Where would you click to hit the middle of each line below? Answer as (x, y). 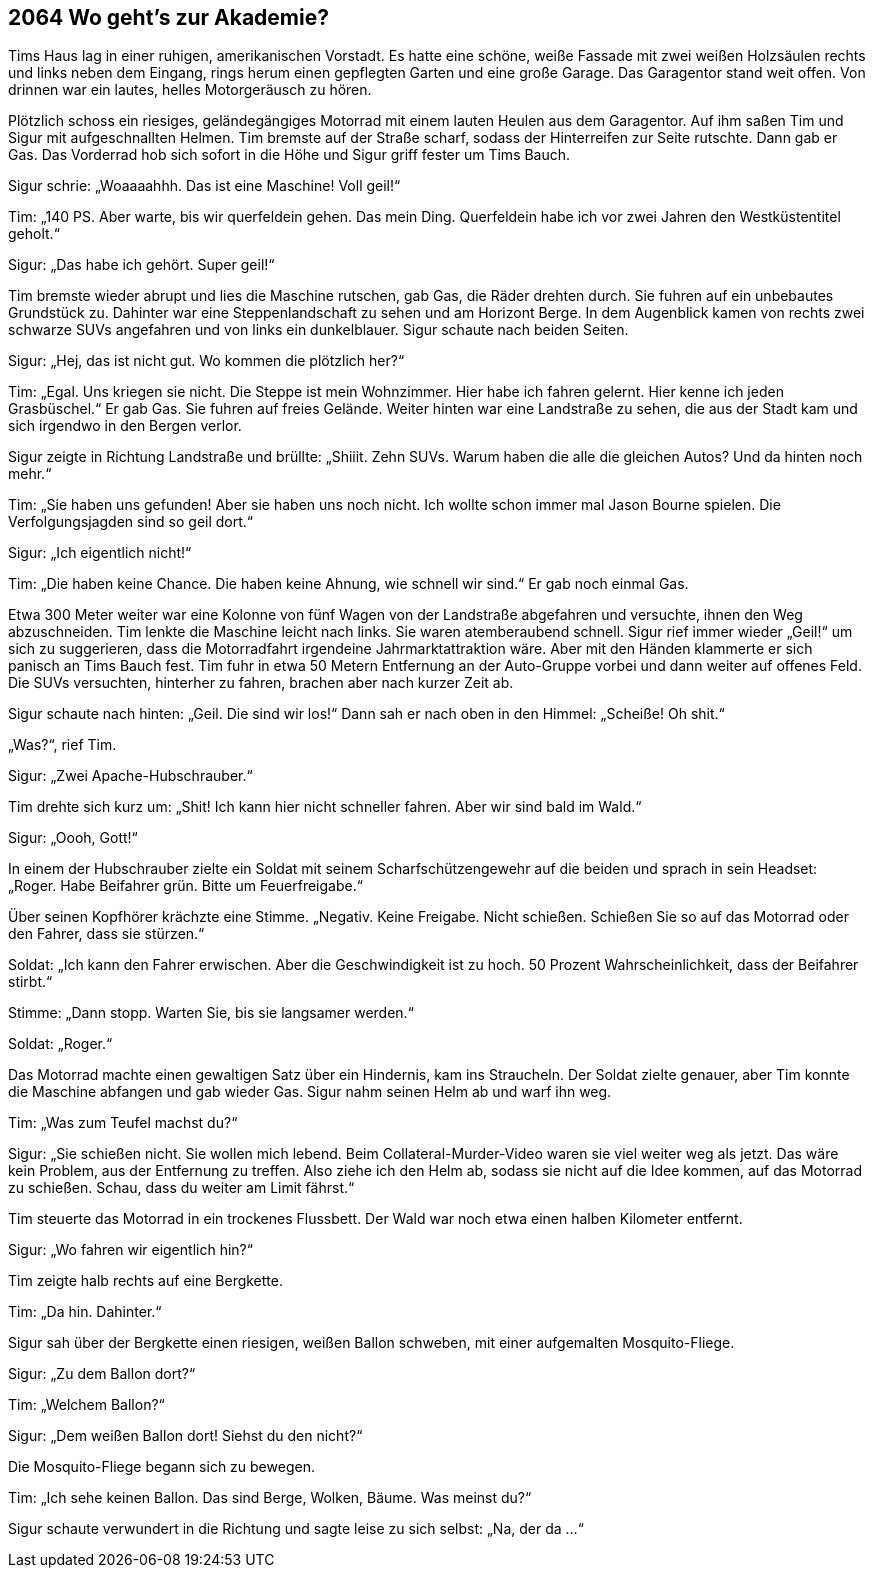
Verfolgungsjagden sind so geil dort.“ (131, 522)
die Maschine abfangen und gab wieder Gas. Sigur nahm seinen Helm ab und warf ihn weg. (310, 1092)
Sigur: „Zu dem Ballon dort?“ (102, 1374)
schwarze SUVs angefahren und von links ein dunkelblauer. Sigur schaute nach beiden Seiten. (318, 330)
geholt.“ (34, 234)
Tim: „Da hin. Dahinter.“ (85, 1312)
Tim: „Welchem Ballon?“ (86, 1405)
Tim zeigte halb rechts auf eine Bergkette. (146, 1281)
